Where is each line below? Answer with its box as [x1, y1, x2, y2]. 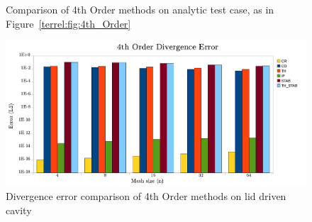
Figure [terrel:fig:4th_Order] [6, 16, 131, 30]
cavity [6, 202, 32, 217]
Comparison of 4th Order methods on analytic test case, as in [6, 2, 274, 16]
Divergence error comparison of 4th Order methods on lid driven [6, 188, 286, 203]
